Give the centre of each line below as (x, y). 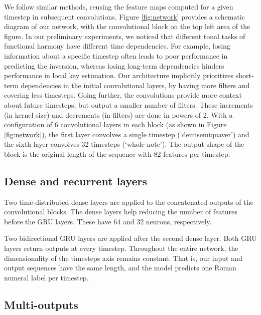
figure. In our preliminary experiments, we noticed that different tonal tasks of (125, 36)
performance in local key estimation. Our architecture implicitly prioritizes (119, 75)
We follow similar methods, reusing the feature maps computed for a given (119, 7)
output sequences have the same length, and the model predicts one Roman (120, 268)
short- (245, 75)
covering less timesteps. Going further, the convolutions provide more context (123, 95)
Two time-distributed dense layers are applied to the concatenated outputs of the (129, 202)
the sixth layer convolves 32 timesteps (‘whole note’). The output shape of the (124, 144)
